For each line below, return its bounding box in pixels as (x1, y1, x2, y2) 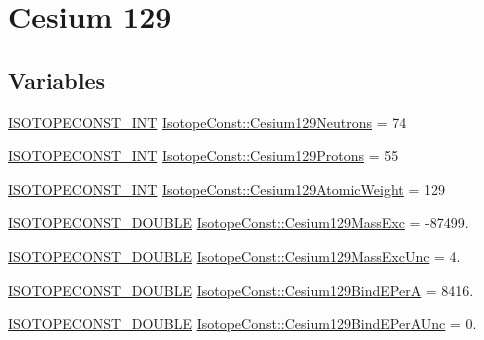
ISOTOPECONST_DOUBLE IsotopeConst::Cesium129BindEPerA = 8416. (8, 279, 474, 300)
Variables (8, 64, 106, 95)
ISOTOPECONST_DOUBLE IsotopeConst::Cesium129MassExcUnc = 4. (8, 245, 461, 266)
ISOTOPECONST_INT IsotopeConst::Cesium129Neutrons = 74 (8, 111, 407, 132)
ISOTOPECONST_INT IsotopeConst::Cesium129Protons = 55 (8, 145, 399, 166)
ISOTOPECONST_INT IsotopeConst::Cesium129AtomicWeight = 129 (8, 178, 445, 199)
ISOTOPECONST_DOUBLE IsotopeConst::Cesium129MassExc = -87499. (8, 212, 469, 233)
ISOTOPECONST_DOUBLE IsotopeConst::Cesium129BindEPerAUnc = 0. (8, 313, 477, 334)
